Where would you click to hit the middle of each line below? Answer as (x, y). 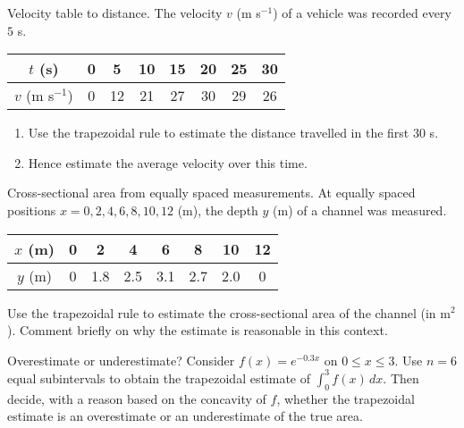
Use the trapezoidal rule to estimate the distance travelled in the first (219, 133)
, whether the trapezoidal (346, 398)
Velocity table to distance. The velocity (115, 13)
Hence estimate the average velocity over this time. (168, 162)
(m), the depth (218, 210)
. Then (401, 378)
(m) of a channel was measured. (360, 210)
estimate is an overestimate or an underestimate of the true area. (185, 416)
